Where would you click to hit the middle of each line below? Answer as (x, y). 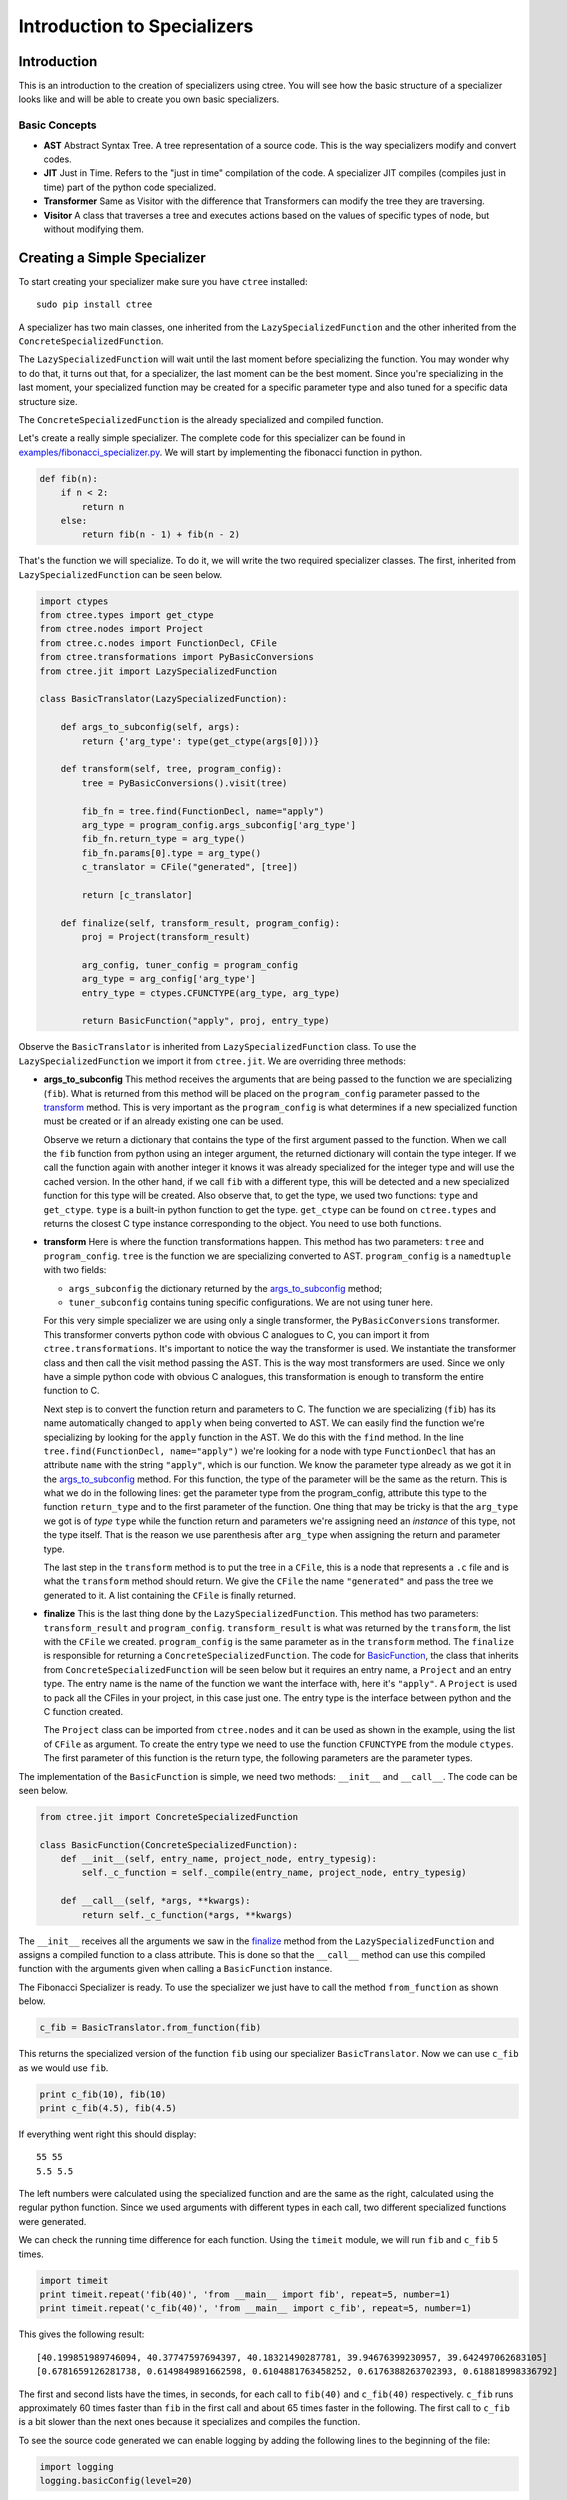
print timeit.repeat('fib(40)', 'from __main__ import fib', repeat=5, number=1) (245, 2294)
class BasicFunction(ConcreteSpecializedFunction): (169, 1844)
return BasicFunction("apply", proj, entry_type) (205, 1021)
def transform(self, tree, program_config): (171, 769)
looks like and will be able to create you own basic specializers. (149, 99)
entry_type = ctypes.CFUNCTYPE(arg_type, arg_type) (211, 993)
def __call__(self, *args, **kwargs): (155, 1901)
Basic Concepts (57, 125)
